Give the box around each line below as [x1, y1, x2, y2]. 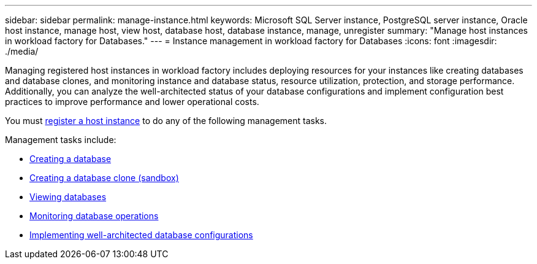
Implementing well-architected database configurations [29, 230, 253, 240]
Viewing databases [29, 192, 107, 202]
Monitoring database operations [29, 211, 159, 221]
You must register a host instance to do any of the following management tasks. [5, 115, 327, 126]
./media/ [5, 46, 39, 56]
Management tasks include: [5, 134, 116, 145]
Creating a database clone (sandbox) [29, 173, 179, 183]
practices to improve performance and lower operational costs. [5, 96, 259, 107]
